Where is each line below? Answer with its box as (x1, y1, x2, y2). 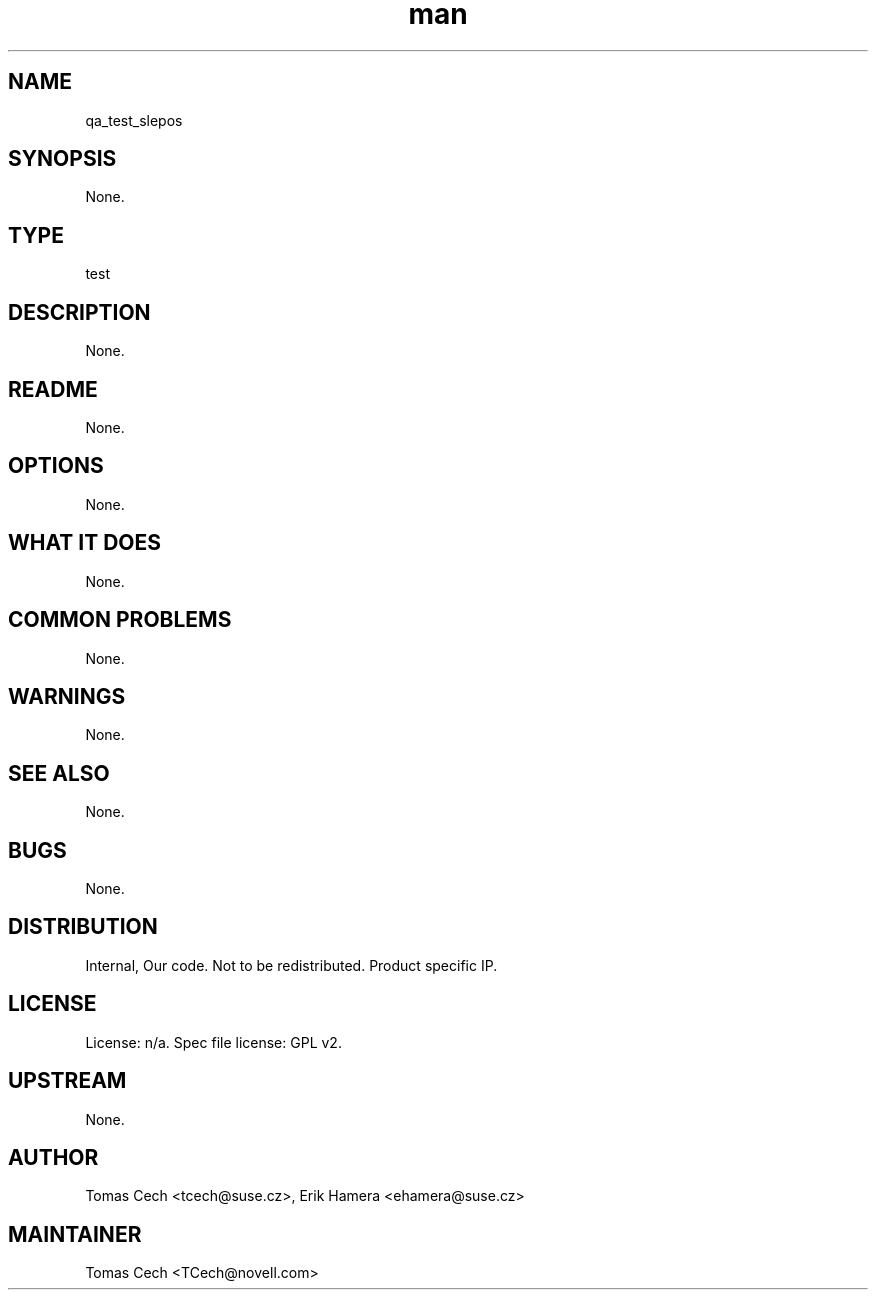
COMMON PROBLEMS (8, 607, 232, 633)
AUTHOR (8, 1144, 99, 1170)
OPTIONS (8, 453, 104, 479)
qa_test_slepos (85, 111, 183, 129)
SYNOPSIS (8, 146, 117, 172)
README (8, 376, 98, 402)
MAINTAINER (8, 1221, 142, 1247)
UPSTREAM (8, 1068, 127, 1094)
